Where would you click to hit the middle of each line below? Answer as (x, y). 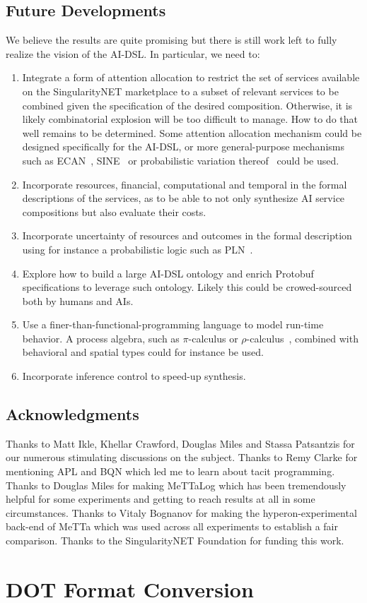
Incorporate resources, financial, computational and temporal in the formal (185, 184)
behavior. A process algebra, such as (101, 338)
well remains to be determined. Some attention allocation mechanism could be (192, 132)
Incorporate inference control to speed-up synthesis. (134, 376)
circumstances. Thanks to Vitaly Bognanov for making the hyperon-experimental (181, 512)
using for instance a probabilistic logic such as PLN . (138, 249)
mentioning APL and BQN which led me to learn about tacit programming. (170, 471)
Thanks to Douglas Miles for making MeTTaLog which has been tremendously (176, 485)
